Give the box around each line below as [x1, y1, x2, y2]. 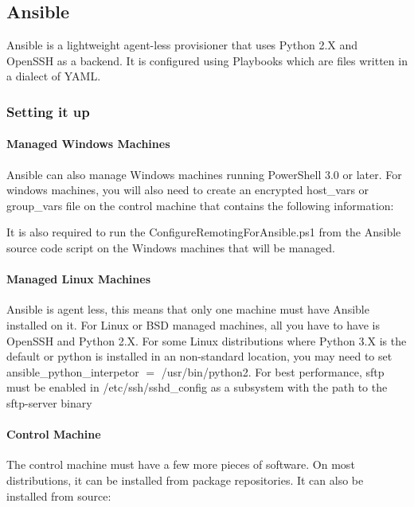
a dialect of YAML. [6, 68, 101, 84]
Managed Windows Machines [6, 135, 170, 152]
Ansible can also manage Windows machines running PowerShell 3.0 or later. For [6, 166, 402, 182]
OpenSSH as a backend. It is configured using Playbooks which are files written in [6, 52, 408, 68]
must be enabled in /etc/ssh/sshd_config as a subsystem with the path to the [6, 379, 388, 396]
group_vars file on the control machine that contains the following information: [6, 197, 394, 213]
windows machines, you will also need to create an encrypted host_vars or [6, 181, 369, 198]
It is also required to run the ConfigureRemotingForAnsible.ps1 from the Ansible [6, 224, 401, 240]
